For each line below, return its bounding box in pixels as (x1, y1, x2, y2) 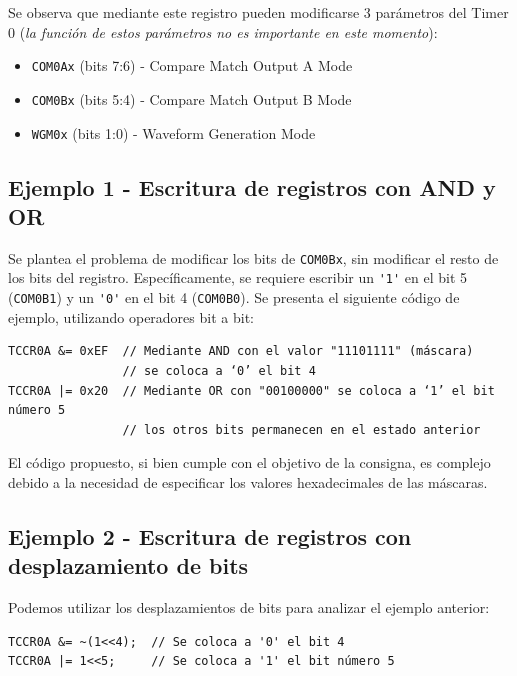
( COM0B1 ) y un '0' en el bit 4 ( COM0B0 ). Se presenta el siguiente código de (8, 287, 460, 308)
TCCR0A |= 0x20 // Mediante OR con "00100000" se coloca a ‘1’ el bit (8, 383, 495, 398)
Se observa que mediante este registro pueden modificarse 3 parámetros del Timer (8, 2, 509, 22)
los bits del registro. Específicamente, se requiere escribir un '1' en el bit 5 (8, 267, 468, 288)
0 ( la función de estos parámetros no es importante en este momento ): (8, 21, 438, 42)
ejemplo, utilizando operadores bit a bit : (8, 306, 254, 327)
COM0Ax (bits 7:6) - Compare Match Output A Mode (31, 55, 353, 76)
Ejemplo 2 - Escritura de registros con (8, 520, 412, 551)
